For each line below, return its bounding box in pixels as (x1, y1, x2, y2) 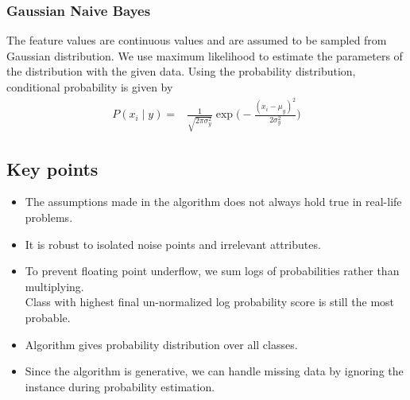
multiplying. (25, 278, 84, 294)
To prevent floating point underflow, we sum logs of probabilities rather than (25, 262, 400, 279)
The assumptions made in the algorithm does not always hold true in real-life (25, 193, 402, 210)
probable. (25, 309, 71, 325)
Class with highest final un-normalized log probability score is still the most (25, 293, 395, 310)
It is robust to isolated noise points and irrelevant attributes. (25, 235, 321, 252)
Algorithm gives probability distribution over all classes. (25, 336, 298, 352)
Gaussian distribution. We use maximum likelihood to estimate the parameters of (6, 47, 403, 64)
